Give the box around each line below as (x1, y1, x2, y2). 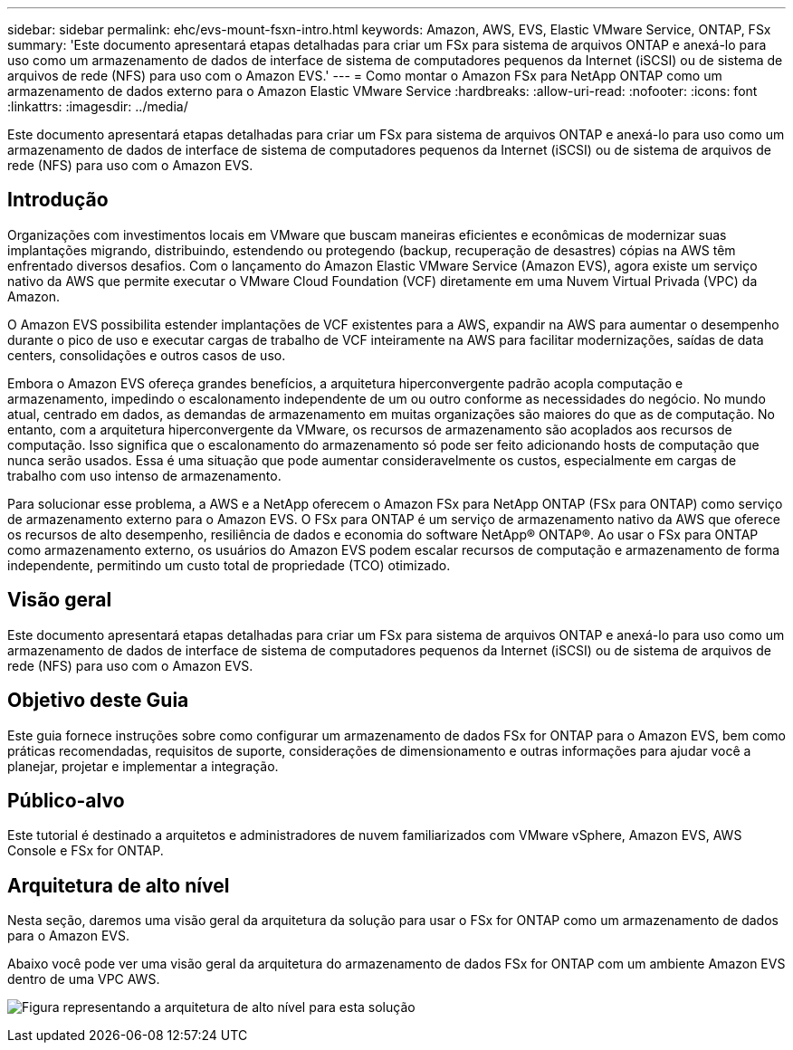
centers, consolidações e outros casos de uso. (7, 347, 286, 363)
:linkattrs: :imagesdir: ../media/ (7, 99, 188, 114)
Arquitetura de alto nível (7, 873, 230, 897)
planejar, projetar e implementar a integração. (7, 758, 279, 774)
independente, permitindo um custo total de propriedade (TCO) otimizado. (7, 557, 451, 573)
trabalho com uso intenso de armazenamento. (7, 467, 282, 483)
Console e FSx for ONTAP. (7, 843, 164, 859)
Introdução (7, 188, 109, 212)
